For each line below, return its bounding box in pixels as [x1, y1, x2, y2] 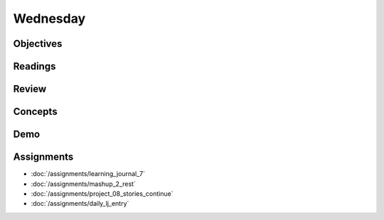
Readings [13, 60, 56, 72]
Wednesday [13, 11, 86, 26]
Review [13, 83, 47, 95]
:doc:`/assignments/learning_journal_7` [31, 170, 146, 178]
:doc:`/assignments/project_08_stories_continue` [31, 189, 174, 198]
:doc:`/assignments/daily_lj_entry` [31, 199, 129, 208]
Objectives [13, 38, 63, 50]
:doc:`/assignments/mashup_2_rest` [31, 180, 137, 188]
